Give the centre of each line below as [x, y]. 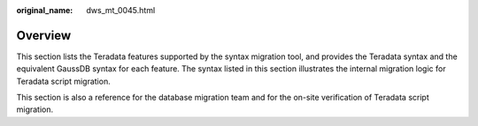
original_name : [45, 10]
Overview [44, 35]
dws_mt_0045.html [121, 10]
